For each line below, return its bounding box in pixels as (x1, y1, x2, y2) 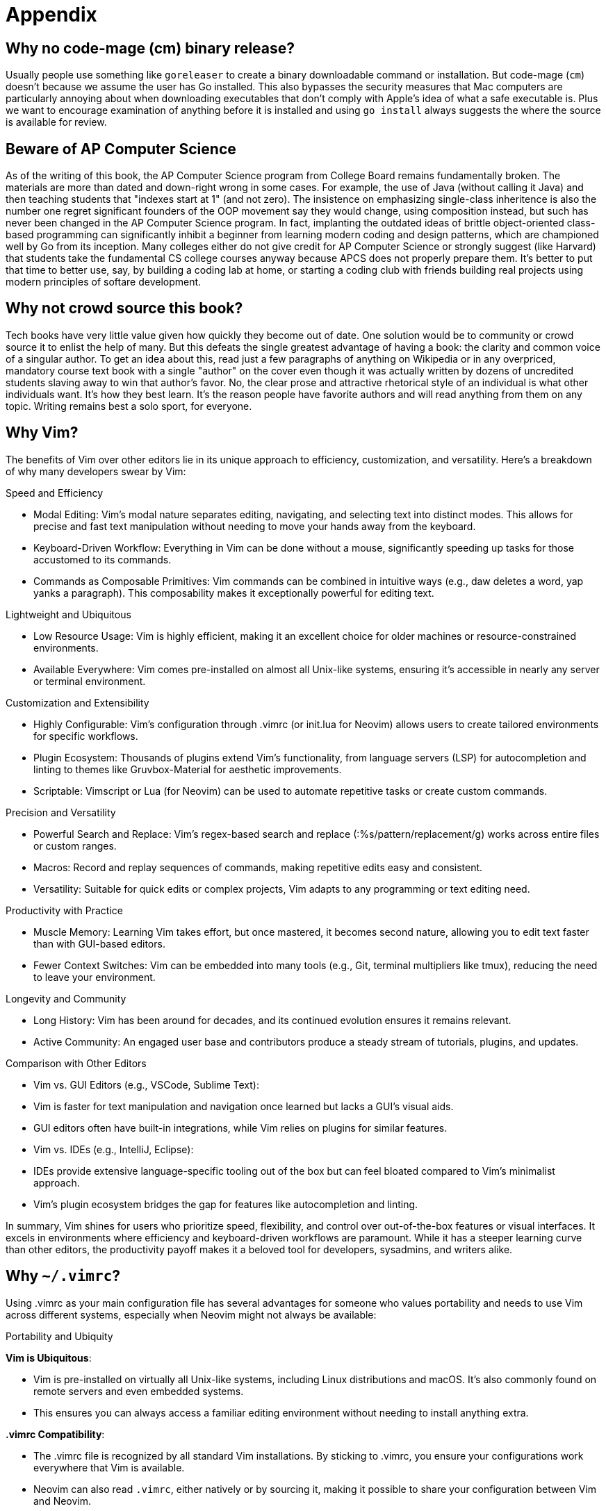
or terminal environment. (33, 675, 146, 687)
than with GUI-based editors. (33, 937, 165, 950)
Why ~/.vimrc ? (6, 1267, 121, 1285)
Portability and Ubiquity (6, 1330, 113, 1342)
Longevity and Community (6, 992, 126, 1005)
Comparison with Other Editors (6, 1057, 147, 1069)
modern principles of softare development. (6, 276, 202, 288)
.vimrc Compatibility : (6, 1428, 105, 1440)
